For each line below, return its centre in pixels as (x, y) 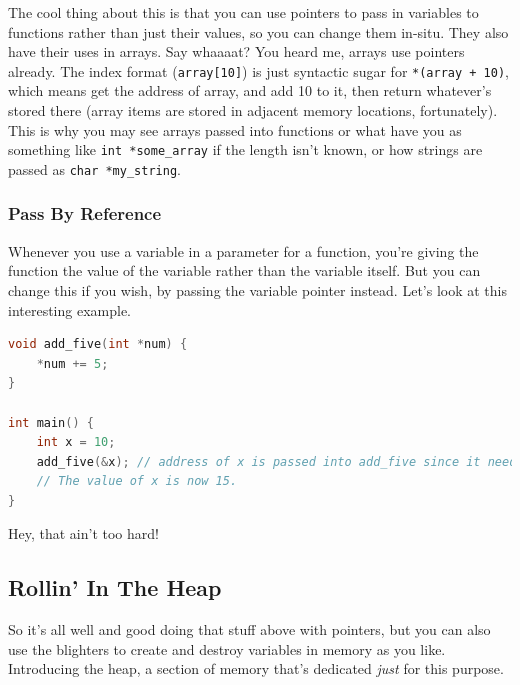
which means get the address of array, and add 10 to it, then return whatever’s (250, 90)
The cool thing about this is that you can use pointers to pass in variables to (243, 12)
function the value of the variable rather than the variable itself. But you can (244, 270)
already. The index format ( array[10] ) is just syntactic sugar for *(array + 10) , (259, 70)
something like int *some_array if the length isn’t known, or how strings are (245, 149)
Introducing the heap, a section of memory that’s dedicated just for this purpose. (256, 668)
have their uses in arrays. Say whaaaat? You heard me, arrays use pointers (236, 51)
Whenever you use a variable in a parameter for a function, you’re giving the (243, 250)
